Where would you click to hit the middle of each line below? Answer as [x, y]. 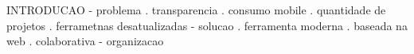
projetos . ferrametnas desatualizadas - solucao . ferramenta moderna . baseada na [207, 25]
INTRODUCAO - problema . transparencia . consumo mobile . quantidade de [196, 10]
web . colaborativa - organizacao [85, 41]
